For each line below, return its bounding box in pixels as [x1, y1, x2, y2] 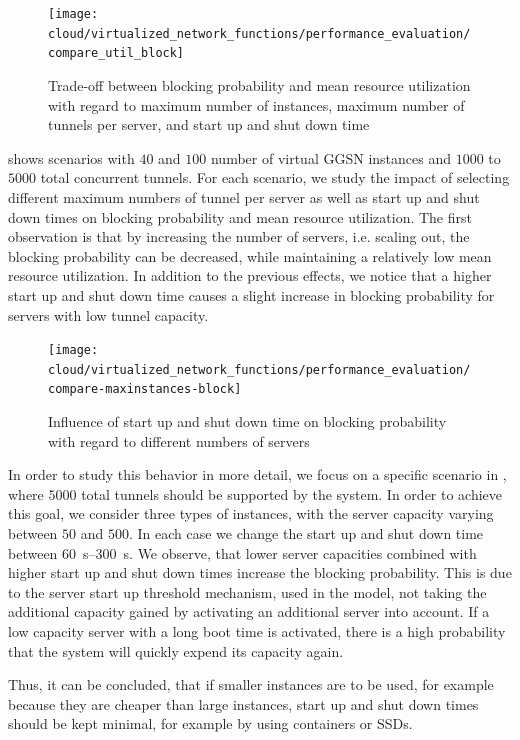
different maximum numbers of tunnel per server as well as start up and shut [8, 186, 480, 207]
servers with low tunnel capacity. [8, 304, 209, 325]
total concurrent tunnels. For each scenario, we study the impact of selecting [40, 167, 510, 188]
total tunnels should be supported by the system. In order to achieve [81, 483, 503, 504]
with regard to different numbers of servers [48, 430, 310, 451]
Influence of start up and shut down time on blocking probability [48, 411, 447, 432]
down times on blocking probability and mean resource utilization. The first [8, 206, 472, 227]
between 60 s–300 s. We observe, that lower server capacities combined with [8, 542, 477, 563]
